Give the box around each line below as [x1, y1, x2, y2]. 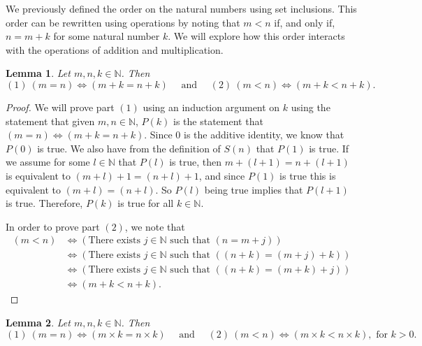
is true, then [169, 154, 221, 169]
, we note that [124, 219, 185, 233]
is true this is [279, 168, 336, 182]
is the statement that [173, 113, 263, 128]
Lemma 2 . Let [6, 315, 71, 330]
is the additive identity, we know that [184, 127, 344, 142]
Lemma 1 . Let [6, 66, 71, 80]
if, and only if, [274, 15, 335, 29]
